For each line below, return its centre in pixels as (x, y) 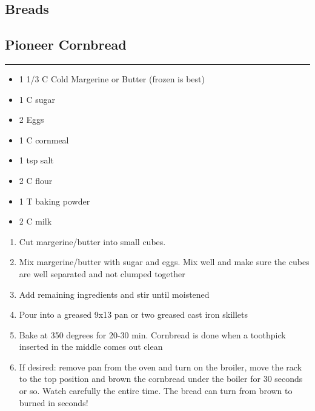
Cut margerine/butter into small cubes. (92, 241)
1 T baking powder (55, 201)
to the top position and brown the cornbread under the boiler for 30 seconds (161, 379)
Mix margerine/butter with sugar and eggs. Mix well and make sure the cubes (164, 262)
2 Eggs (31, 120)
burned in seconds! (54, 402)
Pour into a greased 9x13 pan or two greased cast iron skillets (133, 314)
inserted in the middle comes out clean (91, 347)
